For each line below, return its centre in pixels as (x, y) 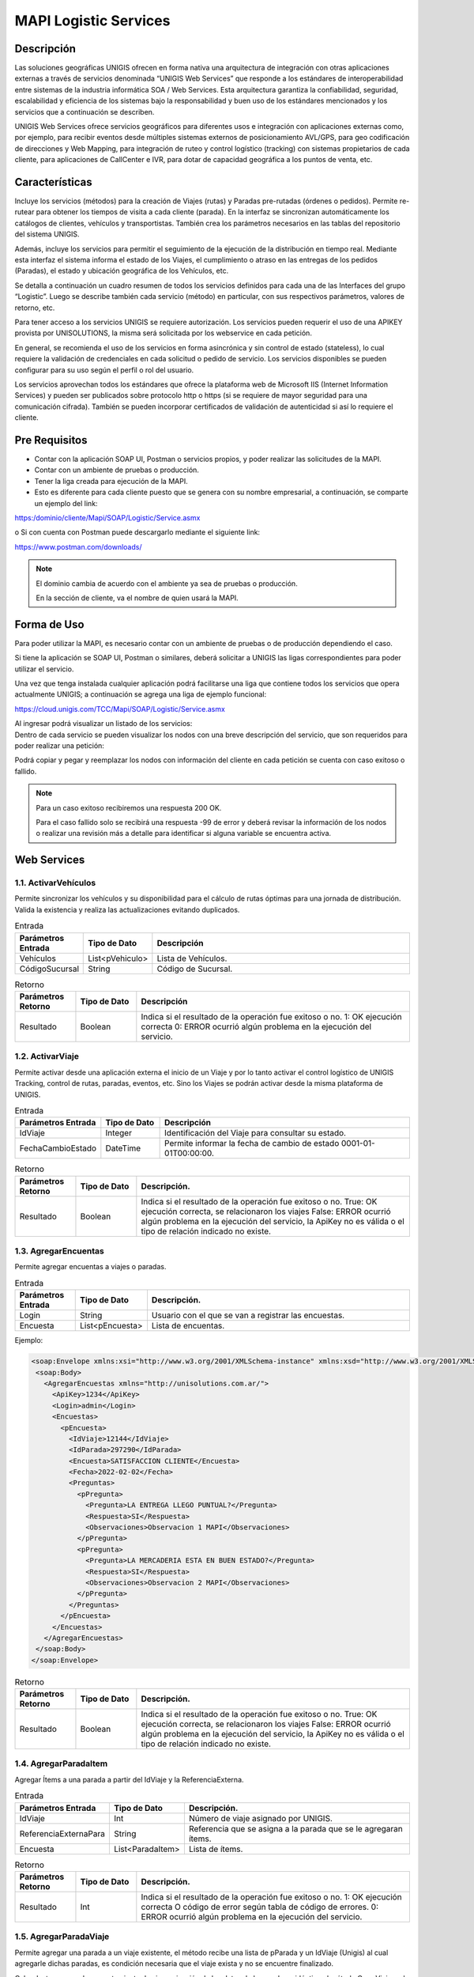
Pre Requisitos (51, 440)
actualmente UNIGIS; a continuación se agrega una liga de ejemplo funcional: (141, 694)
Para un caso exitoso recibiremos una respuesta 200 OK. (129, 807)
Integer (118, 1133)
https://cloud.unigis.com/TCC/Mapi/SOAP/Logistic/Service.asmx (120, 709)
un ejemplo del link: (66, 503)
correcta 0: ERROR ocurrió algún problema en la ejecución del (256, 1026)
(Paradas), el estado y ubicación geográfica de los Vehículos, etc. (122, 271)
